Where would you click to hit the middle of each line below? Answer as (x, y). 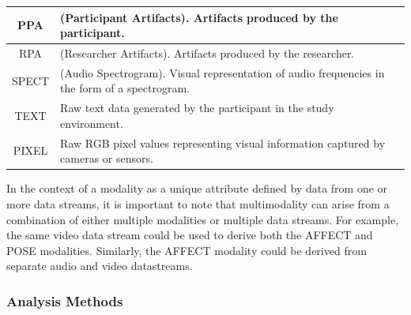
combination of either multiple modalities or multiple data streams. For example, (203, 219)
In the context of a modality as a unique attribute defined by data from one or (197, 188)
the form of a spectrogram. (125, 88)
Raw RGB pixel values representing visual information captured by (223, 142)
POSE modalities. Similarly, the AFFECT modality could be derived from (187, 250)
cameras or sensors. (107, 158)
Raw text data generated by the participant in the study (197, 108)
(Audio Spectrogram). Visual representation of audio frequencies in (222, 72)
